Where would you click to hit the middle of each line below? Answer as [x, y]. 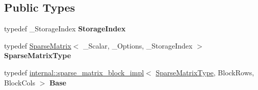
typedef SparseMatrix [38, 45]
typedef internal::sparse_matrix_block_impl [74, 72]
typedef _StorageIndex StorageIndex [65, 29]
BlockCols [20, 82]
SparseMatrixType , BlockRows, [205, 72]
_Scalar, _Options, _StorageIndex [138, 45]
